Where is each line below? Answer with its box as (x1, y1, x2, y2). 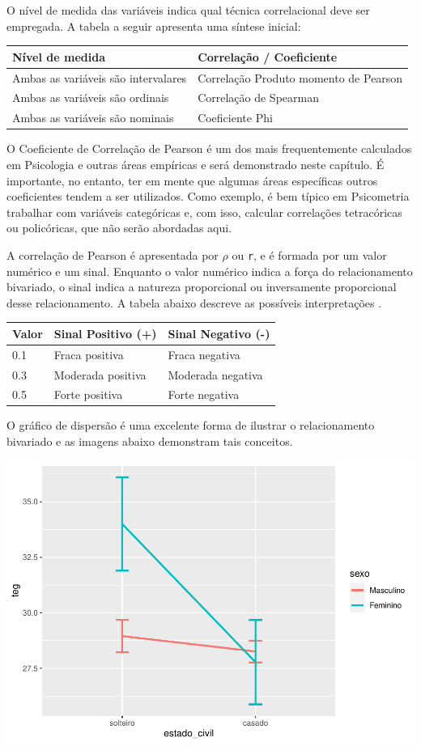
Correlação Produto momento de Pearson (198, 69, 403, 86)
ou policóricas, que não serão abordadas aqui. (6, 219, 232, 236)
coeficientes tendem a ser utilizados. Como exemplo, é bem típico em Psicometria (6, 188, 410, 205)
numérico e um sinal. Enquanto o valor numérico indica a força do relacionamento (6, 262, 413, 279)
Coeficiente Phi (198, 109, 273, 126)
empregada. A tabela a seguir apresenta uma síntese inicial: (6, 17, 301, 34)
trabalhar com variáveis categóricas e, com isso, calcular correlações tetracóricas (6, 203, 402, 220)
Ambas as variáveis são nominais (12, 109, 174, 126)
